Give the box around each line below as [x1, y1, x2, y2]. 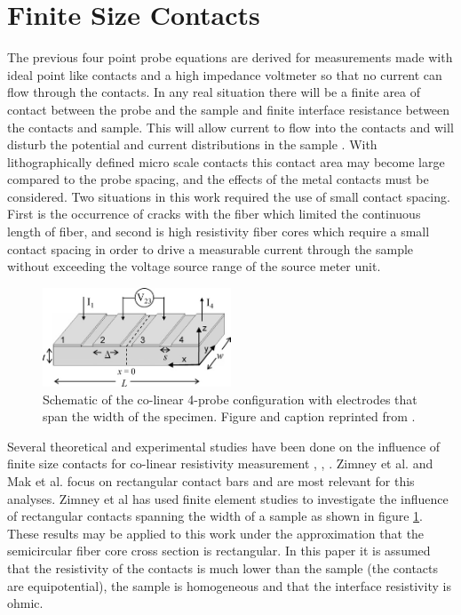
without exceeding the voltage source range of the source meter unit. [7, 257, 381, 276]
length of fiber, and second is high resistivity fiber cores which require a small [7, 222, 430, 241]
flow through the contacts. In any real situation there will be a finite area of [7, 83, 421, 101]
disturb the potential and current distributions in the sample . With [7, 135, 378, 154]
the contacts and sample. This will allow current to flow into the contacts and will [7, 117, 454, 136]
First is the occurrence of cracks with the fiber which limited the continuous [7, 204, 421, 223]
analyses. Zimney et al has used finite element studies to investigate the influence [7, 489, 449, 507]
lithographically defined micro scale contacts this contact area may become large [7, 152, 445, 171]
